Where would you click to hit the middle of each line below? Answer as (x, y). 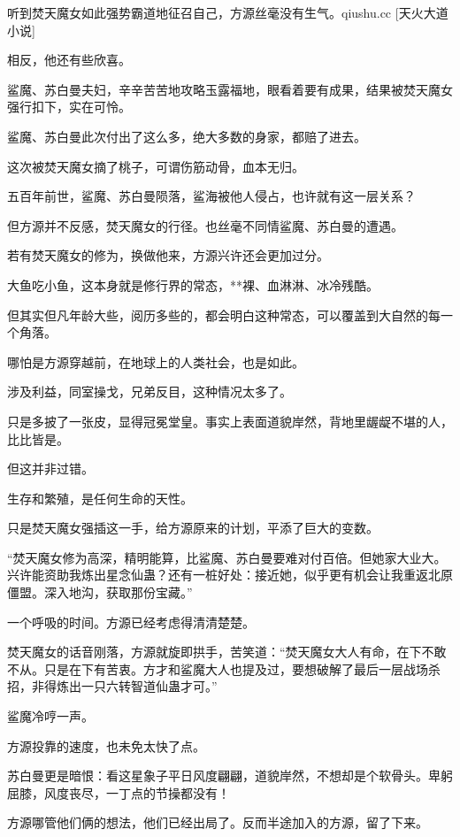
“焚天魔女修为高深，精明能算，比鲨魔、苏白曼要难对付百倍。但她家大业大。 (227, 557)
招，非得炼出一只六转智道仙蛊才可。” (112, 686)
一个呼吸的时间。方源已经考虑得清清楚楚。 (131, 622)
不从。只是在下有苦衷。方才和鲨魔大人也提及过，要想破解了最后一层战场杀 (224, 668)
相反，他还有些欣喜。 (69, 60)
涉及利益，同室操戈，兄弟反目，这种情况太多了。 (149, 392)
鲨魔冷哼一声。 (50, 716)
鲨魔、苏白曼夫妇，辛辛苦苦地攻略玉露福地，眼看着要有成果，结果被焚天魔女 (230, 89)
